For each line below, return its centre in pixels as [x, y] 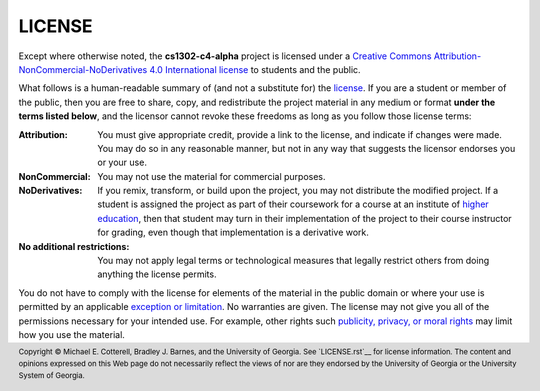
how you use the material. [71, 334]
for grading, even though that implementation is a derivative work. [233, 232]
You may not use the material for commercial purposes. [211, 176]
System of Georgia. [51, 375]
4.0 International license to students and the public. [255, 69]
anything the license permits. [157, 274]
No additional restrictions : [74, 246]
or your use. [122, 162]
